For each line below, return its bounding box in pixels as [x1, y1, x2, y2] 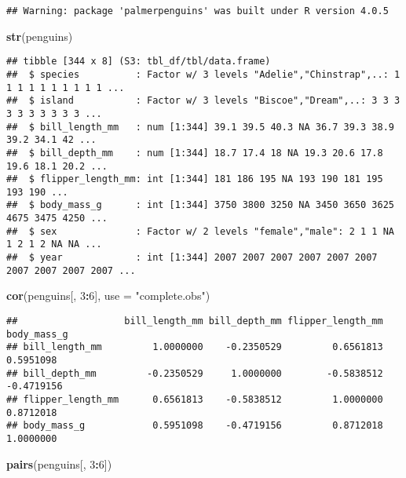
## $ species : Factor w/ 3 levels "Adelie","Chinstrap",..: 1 [6, 68, 401, 80]
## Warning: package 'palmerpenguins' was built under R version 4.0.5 [6, 5, 389, 16]
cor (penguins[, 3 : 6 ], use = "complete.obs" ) [6, 287, 210, 304]
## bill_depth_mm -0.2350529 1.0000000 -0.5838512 [6, 367, 383, 379]
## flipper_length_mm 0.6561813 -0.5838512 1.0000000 [6, 393, 383, 405]
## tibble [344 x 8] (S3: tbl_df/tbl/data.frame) [6, 56, 271, 68]
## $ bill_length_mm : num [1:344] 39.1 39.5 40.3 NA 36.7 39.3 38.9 [6, 121, 394, 133]
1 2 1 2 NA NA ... [6, 239, 102, 250]
